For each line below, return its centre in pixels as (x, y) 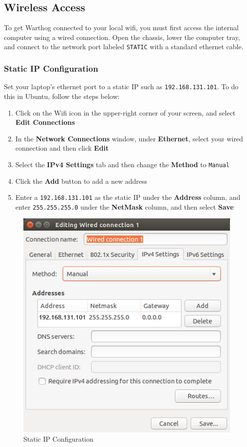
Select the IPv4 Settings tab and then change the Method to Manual (123, 164)
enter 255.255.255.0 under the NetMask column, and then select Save (124, 206)
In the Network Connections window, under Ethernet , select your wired (129, 138)
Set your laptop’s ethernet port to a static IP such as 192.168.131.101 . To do (121, 87)
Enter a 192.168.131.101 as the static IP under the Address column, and (128, 197)
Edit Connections (45, 122)
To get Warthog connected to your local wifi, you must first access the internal (121, 28)
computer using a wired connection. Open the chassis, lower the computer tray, (122, 37)
